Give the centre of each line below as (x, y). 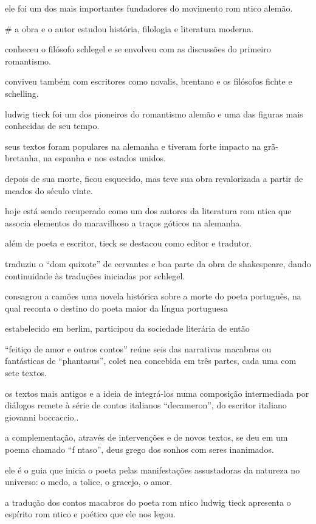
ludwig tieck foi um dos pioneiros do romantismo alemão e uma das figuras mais (154, 114)
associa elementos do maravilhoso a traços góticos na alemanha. (124, 222)
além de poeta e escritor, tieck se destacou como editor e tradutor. (129, 243)
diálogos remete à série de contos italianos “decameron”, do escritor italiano (146, 405)
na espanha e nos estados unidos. (105, 158)
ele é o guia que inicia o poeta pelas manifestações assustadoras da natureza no (153, 470)
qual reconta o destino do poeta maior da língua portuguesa (117, 308)
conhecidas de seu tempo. (52, 126)
